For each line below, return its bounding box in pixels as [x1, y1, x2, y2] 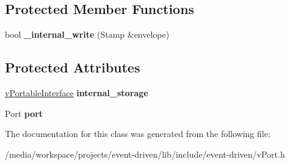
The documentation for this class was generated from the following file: [5, 127, 270, 140]
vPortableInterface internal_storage [5, 86, 148, 99]
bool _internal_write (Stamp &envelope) [5, 28, 170, 41]
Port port [5, 107, 43, 119]
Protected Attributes [5, 58, 140, 77]
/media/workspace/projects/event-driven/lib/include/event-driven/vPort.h [5, 147, 285, 160]
